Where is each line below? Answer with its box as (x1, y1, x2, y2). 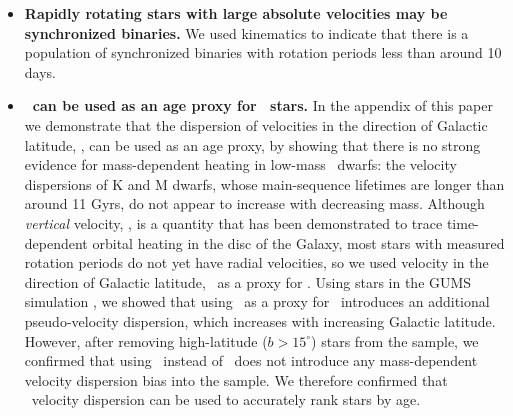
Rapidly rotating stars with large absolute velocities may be (24, 3, 448, 23)
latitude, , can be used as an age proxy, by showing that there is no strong (24, 134, 481, 155)
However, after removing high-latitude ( (24, 330, 268, 351)
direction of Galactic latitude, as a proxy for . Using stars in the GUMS (24, 271, 472, 292)
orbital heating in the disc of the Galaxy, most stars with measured (92, 232, 505, 253)
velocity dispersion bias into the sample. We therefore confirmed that (24, 369, 448, 390)
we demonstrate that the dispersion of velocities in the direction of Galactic (24, 114, 488, 135)
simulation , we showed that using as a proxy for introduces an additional (24, 291, 490, 312)
